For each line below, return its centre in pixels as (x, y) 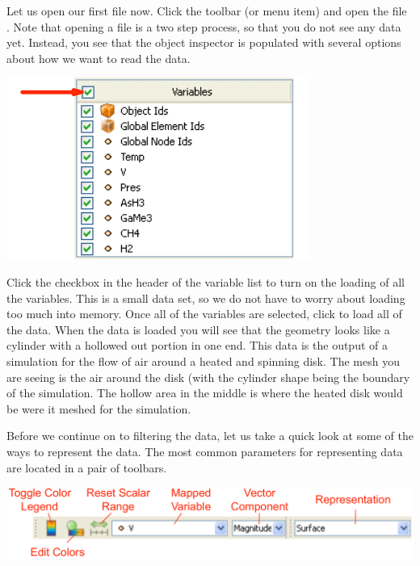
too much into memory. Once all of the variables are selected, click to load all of (204, 314)
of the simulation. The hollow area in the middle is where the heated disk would (205, 393)
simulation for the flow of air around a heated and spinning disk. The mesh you (203, 361)
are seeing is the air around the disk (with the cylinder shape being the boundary (208, 377)
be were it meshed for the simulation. (99, 408)
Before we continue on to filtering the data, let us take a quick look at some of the (210, 436)
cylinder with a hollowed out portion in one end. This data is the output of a (197, 345)
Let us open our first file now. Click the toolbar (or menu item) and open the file (207, 10)
